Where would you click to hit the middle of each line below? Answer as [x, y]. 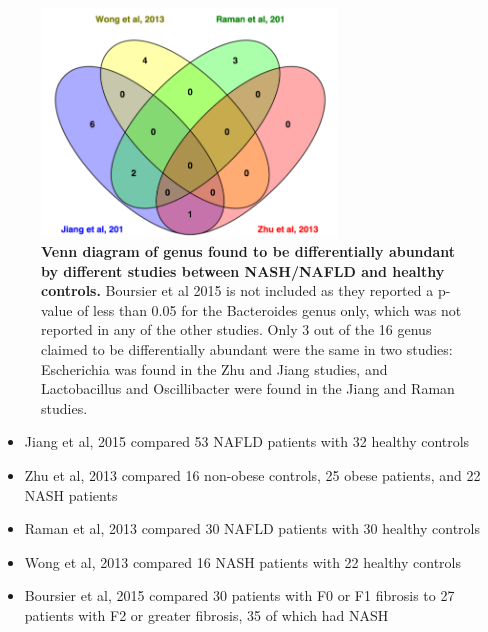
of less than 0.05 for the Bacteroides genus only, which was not [269, 309]
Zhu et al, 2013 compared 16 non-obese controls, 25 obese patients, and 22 [252, 474]
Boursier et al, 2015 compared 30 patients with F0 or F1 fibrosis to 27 [239, 595]
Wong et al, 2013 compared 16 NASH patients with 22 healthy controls [242, 561]
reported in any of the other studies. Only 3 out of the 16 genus [236, 329]
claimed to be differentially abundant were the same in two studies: [247, 348]
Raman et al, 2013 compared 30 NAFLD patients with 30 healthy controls [252, 528]
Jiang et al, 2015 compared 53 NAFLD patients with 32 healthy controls [247, 441]
